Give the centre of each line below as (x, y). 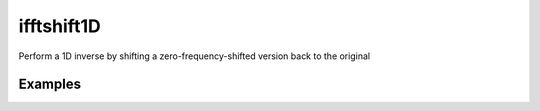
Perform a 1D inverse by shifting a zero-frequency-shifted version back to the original (194, 56)
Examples (50, 84)
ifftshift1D (59, 26)
